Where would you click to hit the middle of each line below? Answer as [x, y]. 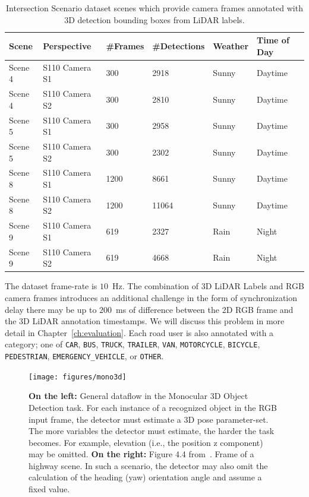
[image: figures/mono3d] [78, 377]
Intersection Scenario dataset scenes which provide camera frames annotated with [154, 8]
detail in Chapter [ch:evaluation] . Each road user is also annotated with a [139, 332]
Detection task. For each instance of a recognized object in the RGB [153, 407]
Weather [231, 45]
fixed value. [49, 489]
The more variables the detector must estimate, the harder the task [152, 431]
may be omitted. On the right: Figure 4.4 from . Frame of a [141, 454]
